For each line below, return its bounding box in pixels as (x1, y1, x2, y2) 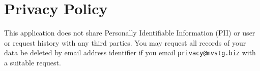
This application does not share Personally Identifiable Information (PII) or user (4, 27, 255, 38)
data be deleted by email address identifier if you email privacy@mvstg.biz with (4, 47, 256, 58)
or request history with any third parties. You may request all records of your (4, 37, 246, 48)
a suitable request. (4, 57, 61, 67)
